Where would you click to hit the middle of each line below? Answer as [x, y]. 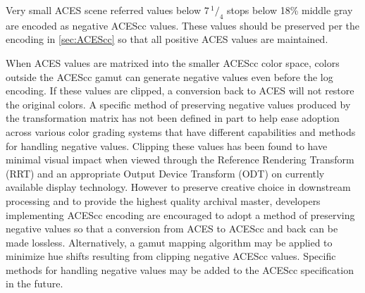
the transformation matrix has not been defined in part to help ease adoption [173, 118]
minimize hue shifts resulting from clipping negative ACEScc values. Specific [171, 256]
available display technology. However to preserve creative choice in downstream [178, 187]
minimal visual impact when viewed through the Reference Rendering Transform [180, 160]
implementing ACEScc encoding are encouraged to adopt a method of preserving [180, 214]
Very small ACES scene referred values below [104, 10]
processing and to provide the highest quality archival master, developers [163, 200]
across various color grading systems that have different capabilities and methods [181, 131]
